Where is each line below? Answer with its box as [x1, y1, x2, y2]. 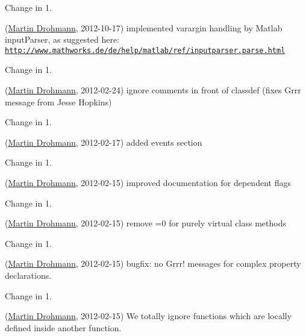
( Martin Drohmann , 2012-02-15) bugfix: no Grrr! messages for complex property [5, 257, 301, 270]
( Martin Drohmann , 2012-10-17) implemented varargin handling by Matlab [5, 21, 283, 34]
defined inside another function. [5, 321, 122, 334]
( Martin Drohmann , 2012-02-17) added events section [5, 135, 202, 148]
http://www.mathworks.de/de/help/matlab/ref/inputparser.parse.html [5, 46, 286, 55]
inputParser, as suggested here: [5, 33, 120, 46]
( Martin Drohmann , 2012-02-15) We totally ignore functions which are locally [5, 310, 292, 322]
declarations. [5, 269, 52, 281]
